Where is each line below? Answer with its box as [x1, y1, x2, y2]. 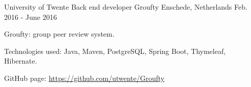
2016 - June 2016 [4, 11, 57, 22]
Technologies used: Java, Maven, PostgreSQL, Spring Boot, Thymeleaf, [4, 45, 226, 56]
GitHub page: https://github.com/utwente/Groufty [4, 72, 164, 83]
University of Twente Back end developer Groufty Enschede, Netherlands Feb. [4, 2, 247, 12]
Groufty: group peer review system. [4, 28, 115, 39]
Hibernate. [4, 55, 37, 66]
